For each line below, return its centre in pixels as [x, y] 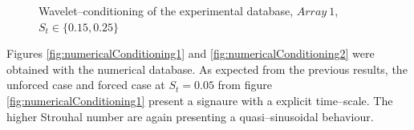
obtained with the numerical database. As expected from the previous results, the [207, 69]
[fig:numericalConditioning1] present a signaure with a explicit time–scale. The [200, 100]
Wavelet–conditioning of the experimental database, [166, 10]
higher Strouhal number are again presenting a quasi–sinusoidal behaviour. [190, 116]
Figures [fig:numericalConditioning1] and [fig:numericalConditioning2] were [191, 53]
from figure [245, 85]
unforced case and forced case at [86, 85]
